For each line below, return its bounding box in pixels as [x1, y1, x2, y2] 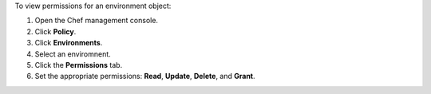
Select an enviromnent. [34, 49, 111, 59]
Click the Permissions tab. [34, 60, 123, 69]
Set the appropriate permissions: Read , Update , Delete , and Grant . [34, 72, 255, 81]
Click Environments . [34, 38, 103, 48]
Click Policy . [34, 26, 77, 36]
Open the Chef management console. [34, 16, 159, 25]
